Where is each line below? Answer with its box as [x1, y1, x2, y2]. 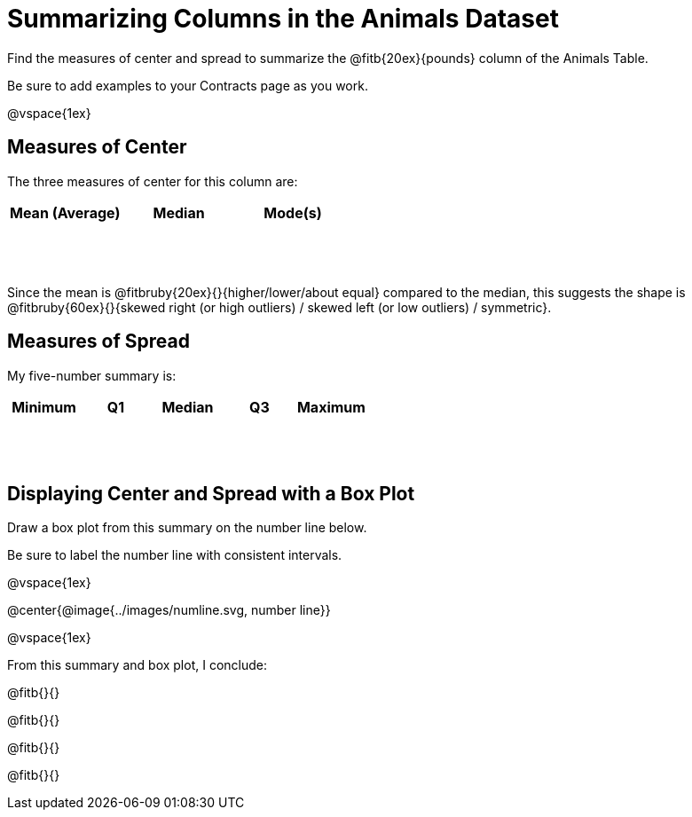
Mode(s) [263, 203, 322, 222]
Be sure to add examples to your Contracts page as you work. [7, 77, 368, 93]
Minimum [12, 397, 76, 416]
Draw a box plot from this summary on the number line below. [7, 520, 367, 536]
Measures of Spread [7, 330, 190, 353]
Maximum [296, 397, 366, 416]
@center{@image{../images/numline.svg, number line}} [7, 602, 331, 618]
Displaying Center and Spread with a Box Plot [7, 482, 415, 505]
